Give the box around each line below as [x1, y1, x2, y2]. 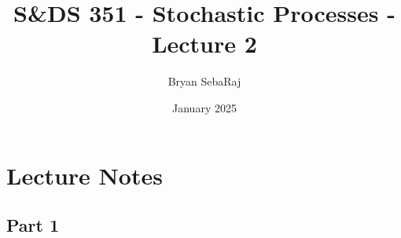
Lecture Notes [6, 159, 163, 191]
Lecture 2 [152, 27, 257, 60]
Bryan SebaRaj [167, 73, 241, 90]
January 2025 [172, 99, 237, 115]
